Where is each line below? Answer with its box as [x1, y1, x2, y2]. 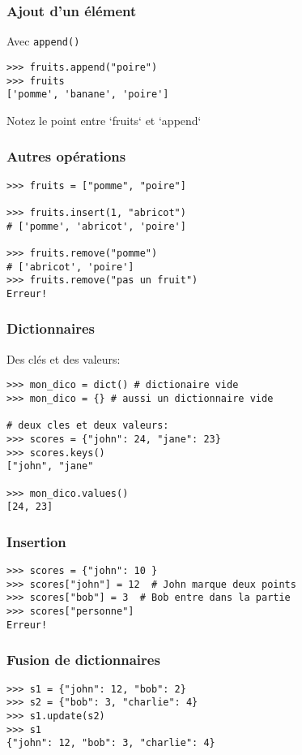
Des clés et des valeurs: [6, 350, 121, 367]
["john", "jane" [6, 460, 94, 472]
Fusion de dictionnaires [6, 649, 160, 670]
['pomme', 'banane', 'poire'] [6, 88, 169, 101]
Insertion [6, 531, 66, 551]
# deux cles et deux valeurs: [6, 420, 169, 432]
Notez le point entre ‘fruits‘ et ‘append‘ [6, 111, 202, 128]
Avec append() [6, 32, 80, 50]
